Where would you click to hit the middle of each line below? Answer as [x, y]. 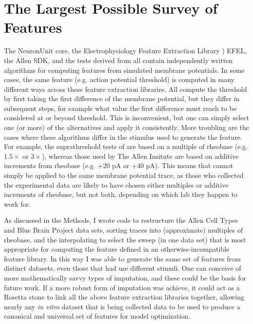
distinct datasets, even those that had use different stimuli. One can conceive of [123, 268]
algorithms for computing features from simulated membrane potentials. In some [124, 70]
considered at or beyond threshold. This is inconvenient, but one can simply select [127, 118]
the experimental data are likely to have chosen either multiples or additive [116, 184]
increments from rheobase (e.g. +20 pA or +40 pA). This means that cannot [119, 165]
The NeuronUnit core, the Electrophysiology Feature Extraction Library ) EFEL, [126, 51]
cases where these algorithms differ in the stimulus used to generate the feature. [123, 137]
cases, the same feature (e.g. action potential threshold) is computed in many [119, 79]
